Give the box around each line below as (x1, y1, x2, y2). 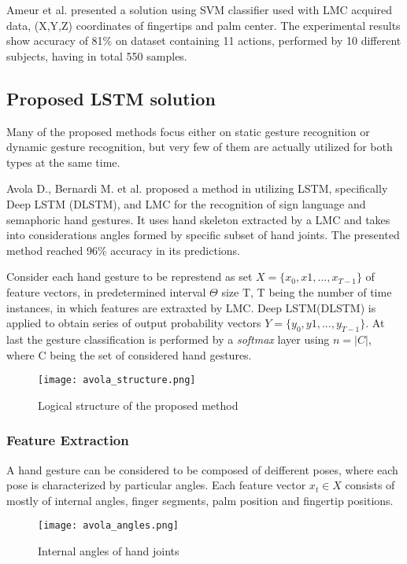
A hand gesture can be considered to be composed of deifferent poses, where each (6, 461, 398, 477)
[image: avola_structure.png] (38, 374, 196, 386)
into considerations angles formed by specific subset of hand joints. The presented (6, 227, 400, 243)
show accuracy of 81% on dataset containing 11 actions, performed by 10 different (6, 32, 401, 49)
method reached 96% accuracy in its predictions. (6, 241, 240, 258)
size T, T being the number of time (221, 283, 392, 300)
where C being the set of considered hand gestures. (6, 346, 252, 363)
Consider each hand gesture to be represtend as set (6, 268, 253, 285)
